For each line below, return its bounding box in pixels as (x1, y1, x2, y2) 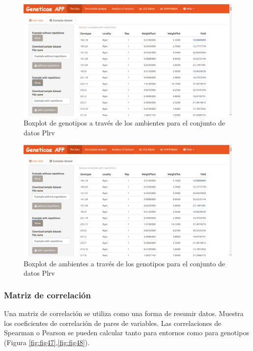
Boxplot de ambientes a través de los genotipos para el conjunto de (24, 258, 225, 268)
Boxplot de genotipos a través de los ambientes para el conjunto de (24, 118, 225, 128)
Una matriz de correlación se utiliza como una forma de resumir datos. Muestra (4, 308, 244, 319)
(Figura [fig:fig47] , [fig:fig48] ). (4, 337, 90, 348)
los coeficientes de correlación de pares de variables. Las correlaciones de (4, 318, 222, 328)
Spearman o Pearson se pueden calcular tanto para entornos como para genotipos (4, 327, 249, 338)
